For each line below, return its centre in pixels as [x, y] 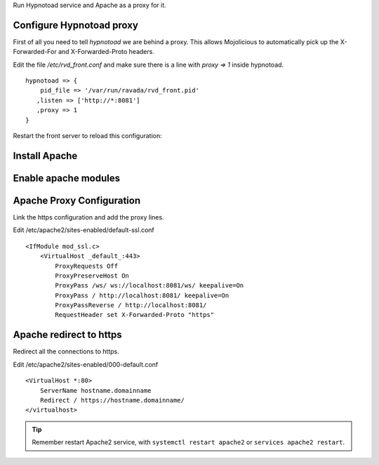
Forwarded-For [35, 52]
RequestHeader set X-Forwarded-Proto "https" [134, 315]
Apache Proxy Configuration [77, 200]
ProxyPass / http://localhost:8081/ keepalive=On [142, 295]
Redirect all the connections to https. [66, 351]
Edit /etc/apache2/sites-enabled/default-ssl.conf [84, 230]
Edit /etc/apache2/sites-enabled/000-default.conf [86, 364]
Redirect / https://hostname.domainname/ [112, 400]
